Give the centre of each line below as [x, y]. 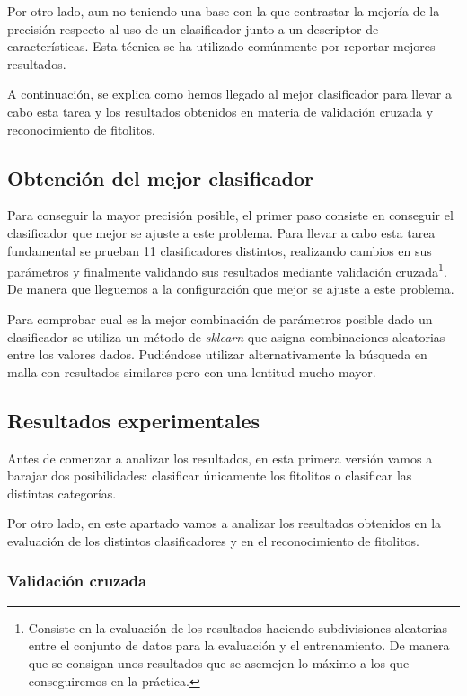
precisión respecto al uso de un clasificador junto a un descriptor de [193, 28]
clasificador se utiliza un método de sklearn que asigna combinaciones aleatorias [226, 336]
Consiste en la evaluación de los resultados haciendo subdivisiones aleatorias [238, 627]
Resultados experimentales [134, 420]
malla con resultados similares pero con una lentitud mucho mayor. [192, 371]
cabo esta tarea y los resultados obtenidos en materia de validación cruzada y [220, 111]
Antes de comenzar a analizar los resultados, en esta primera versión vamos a [220, 458]
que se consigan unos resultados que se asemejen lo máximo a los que [219, 662]
